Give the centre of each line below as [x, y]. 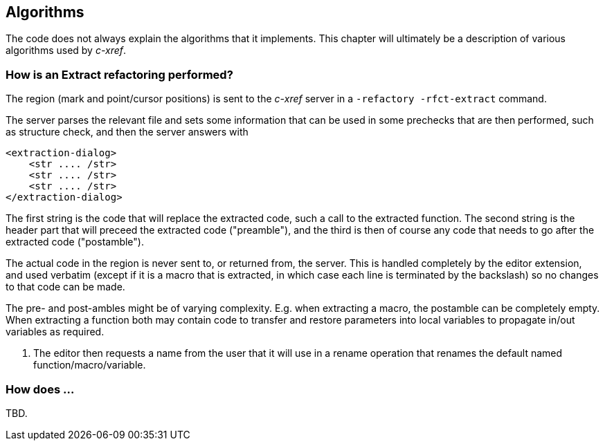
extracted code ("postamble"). [75, 242]
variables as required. [55, 332]
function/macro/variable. [90, 365]
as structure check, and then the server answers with [127, 132]
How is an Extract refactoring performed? [119, 74]
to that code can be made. [65, 287]
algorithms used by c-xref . [66, 50]
